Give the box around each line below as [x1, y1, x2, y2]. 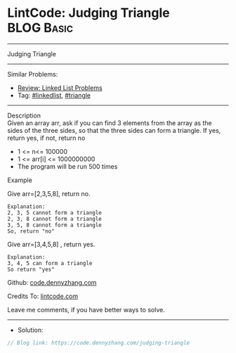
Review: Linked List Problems [17, 83, 103, 92]
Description [7, 111, 41, 120]
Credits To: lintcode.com [7, 292, 79, 300]
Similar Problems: [7, 70, 58, 78]
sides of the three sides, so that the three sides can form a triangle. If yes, [7, 126, 221, 134]
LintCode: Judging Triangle [7, 5, 170, 21]
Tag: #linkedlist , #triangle [17, 91, 91, 99]
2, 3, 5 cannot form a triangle [7, 209, 102, 216]
